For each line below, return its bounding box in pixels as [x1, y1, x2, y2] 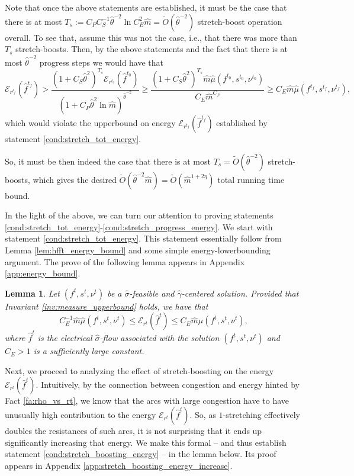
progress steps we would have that [39, 56, 164, 68]
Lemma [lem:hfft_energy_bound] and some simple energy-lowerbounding [5, 244, 271, 256]
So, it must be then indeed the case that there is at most [5, 155, 211, 167]
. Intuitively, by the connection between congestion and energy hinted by [36, 378, 300, 391]
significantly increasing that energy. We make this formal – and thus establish [5, 436, 287, 448]
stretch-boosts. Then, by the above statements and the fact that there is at [15, 43, 288, 55]
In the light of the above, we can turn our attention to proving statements [5, 209, 273, 221]
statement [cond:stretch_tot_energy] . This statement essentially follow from [5, 232, 282, 245]
